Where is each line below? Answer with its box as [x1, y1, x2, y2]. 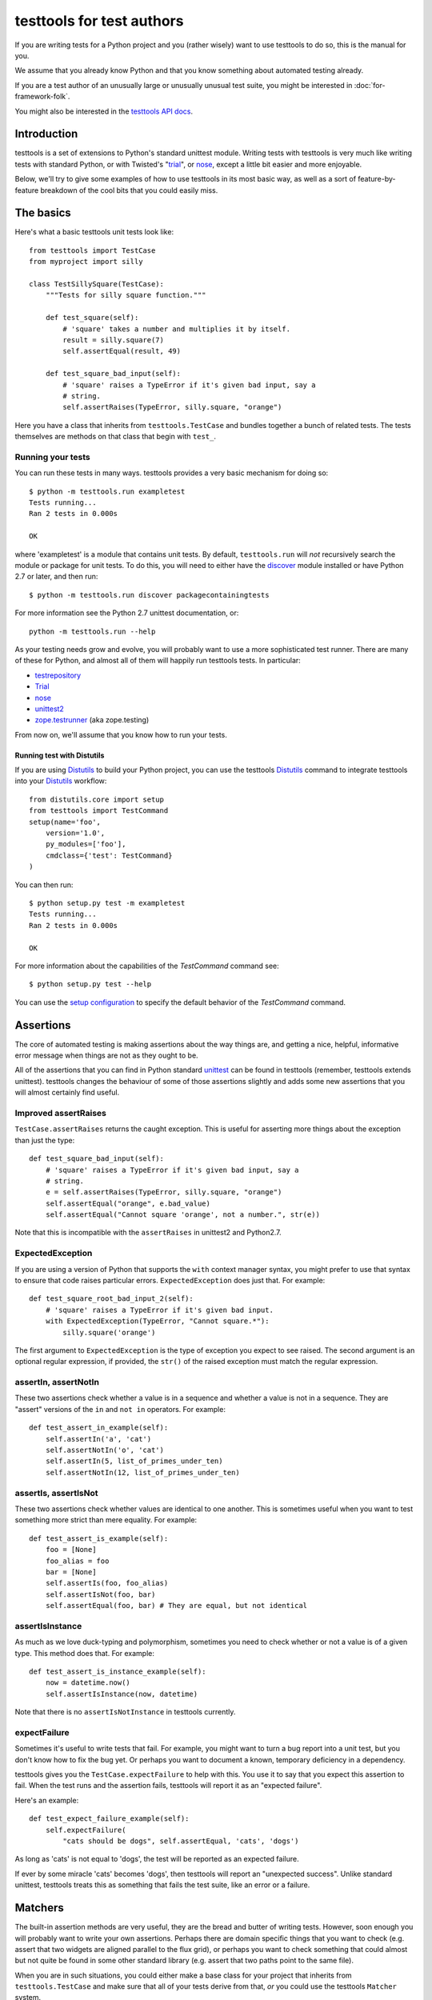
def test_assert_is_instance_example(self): [29, 1667, 207, 1676]
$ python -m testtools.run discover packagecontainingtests [29, 590, 270, 599]
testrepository [34, 670, 82, 680]
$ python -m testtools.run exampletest [29, 486, 186, 496]
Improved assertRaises [14, 1107, 107, 1118]
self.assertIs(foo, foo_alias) [45, 1578, 169, 1588]
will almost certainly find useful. [14, 1088, 120, 1098]
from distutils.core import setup [29, 794, 164, 804]
